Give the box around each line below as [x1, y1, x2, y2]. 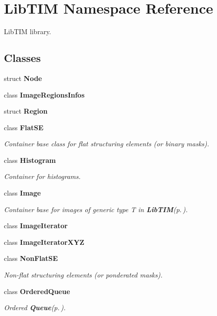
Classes [4, 50, 41, 65]
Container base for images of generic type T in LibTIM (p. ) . [4, 204, 188, 214]
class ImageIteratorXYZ [4, 237, 84, 247]
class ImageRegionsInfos [4, 89, 85, 99]
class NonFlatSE [4, 253, 58, 263]
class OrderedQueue [4, 286, 70, 296]
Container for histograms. [4, 171, 81, 181]
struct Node [4, 73, 42, 83]
